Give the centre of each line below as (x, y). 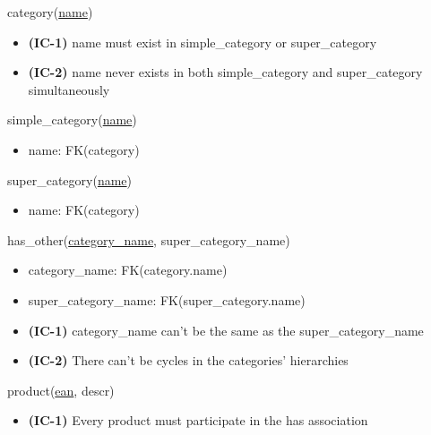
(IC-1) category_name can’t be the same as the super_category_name (226, 330)
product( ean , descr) (61, 390)
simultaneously (69, 89)
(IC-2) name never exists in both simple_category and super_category (225, 72)
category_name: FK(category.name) (128, 270)
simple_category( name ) (72, 119)
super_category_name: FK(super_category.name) (167, 299)
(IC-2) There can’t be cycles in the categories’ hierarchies (188, 360)
